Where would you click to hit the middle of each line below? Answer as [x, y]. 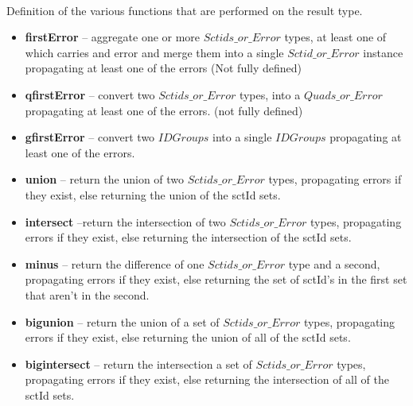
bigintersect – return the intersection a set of [138, 363]
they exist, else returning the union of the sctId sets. [153, 194]
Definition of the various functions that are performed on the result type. [185, 10]
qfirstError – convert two [90, 94]
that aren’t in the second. [87, 294]
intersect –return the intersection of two [125, 221]
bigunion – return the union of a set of [122, 321]
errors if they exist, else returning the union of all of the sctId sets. [188, 337]
